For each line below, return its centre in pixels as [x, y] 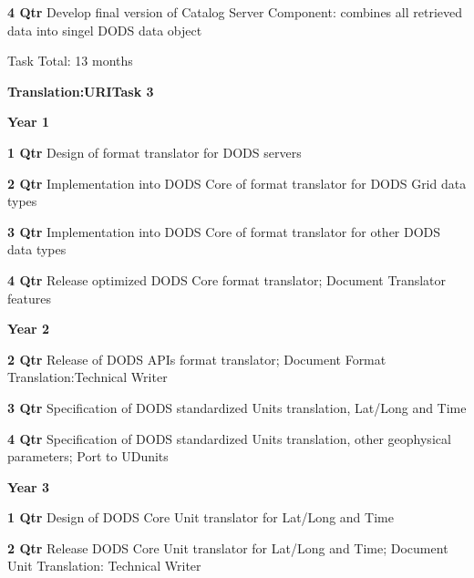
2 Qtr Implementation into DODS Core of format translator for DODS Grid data [237, 183]
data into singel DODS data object [105, 30]
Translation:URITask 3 [81, 91]
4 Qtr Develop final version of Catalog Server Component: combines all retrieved [235, 12]
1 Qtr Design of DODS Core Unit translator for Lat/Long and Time [201, 517]
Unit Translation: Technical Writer [104, 566]
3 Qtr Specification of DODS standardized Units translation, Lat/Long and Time [237, 407]
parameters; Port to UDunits [88, 456]
